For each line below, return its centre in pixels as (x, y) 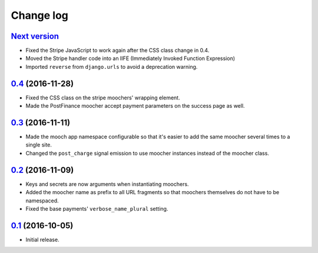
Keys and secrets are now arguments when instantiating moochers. (107, 184)
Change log (40, 15)
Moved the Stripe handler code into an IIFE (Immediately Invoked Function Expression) (130, 58)
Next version (35, 36)
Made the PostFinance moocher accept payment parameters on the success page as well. (135, 106)
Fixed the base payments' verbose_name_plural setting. (97, 208)
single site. (39, 145)
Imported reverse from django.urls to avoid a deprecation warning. (112, 66)
